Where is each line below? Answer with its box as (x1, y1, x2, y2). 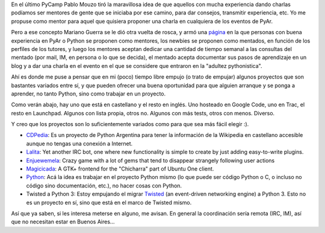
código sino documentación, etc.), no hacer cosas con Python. (26, 182, 182, 189)
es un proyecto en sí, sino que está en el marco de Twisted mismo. (26, 199, 192, 206)
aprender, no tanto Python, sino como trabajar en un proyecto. (11, 90, 166, 97)
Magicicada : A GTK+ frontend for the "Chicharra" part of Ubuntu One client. (26, 165, 214, 172)
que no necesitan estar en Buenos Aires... (11, 218, 115, 225)
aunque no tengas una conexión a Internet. (26, 140, 133, 147)
